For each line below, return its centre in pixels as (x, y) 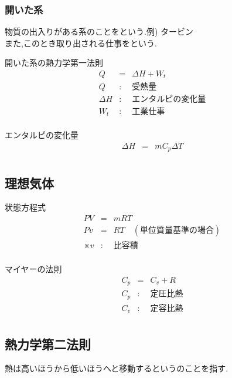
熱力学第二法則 (48, 344)
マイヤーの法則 (33, 269)
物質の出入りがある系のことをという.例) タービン (99, 31)
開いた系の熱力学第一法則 (54, 63)
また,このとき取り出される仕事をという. (81, 43)
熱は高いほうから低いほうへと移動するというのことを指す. (117, 368)
